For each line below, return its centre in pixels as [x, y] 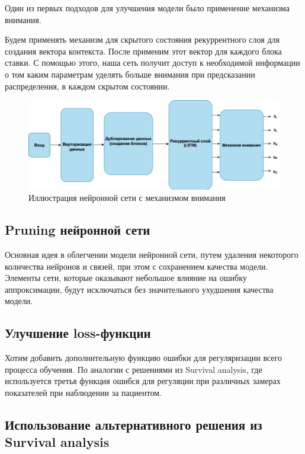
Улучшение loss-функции [78, 333]
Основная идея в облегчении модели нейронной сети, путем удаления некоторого [152, 254]
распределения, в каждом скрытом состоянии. [87, 86]
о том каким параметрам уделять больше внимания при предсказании [130, 74]
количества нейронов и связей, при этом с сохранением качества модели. [137, 266]
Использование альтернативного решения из [134, 424]
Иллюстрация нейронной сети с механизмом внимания [127, 198]
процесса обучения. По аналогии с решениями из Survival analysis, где [134, 369]
